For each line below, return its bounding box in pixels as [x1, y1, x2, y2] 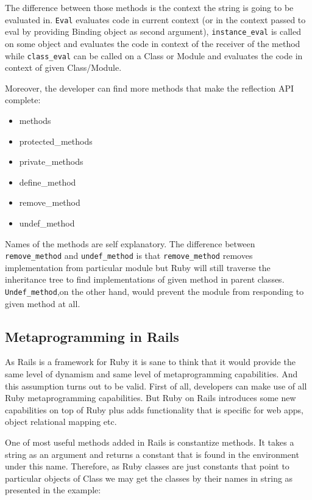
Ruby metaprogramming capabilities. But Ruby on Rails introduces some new [5, 391, 296, 404]
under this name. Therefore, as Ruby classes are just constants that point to [5, 460, 289, 473]
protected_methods [19, 134, 93, 147]
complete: [5, 93, 41, 106]
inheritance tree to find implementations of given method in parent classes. [5, 273, 285, 286]
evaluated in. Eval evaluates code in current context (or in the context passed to [5, 13, 306, 26]
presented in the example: [5, 484, 101, 496]
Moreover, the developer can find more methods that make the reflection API [5, 81, 294, 94]
